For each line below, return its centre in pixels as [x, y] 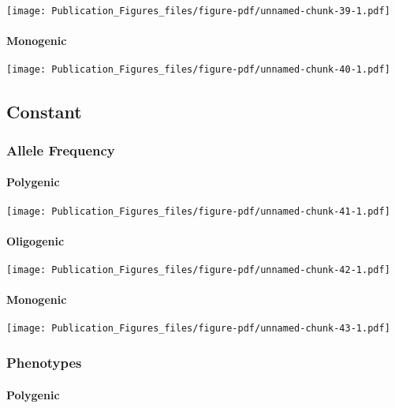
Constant [44, 111]
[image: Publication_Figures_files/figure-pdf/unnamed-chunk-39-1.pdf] [198, 11]
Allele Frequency [61, 150]
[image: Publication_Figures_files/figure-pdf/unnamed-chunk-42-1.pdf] [198, 270]
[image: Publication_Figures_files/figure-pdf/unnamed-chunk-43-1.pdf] [198, 329]
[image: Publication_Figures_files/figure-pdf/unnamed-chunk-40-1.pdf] [198, 70]
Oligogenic [35, 240]
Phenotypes [44, 363]
